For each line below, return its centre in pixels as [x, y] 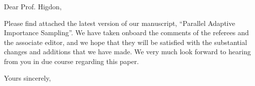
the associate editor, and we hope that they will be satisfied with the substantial [126, 42]
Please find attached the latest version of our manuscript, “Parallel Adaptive [120, 23]
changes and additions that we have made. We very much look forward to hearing [127, 52]
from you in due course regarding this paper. [72, 61]
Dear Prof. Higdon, [33, 6]
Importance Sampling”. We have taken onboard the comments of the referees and [127, 32]
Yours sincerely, [28, 77]
